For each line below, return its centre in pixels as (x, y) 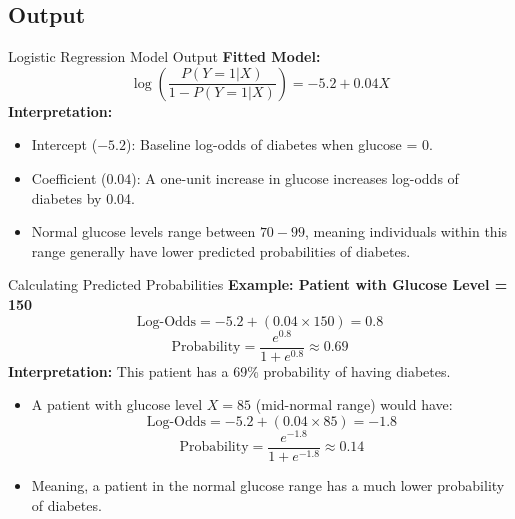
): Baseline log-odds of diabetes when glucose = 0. (279, 144)
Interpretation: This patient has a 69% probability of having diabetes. (229, 370)
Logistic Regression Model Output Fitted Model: (164, 56)
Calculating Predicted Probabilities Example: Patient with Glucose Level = (258, 284)
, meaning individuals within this (406, 231)
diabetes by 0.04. (83, 197)
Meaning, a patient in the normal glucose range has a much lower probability (268, 485)
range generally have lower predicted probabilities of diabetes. (221, 250)
